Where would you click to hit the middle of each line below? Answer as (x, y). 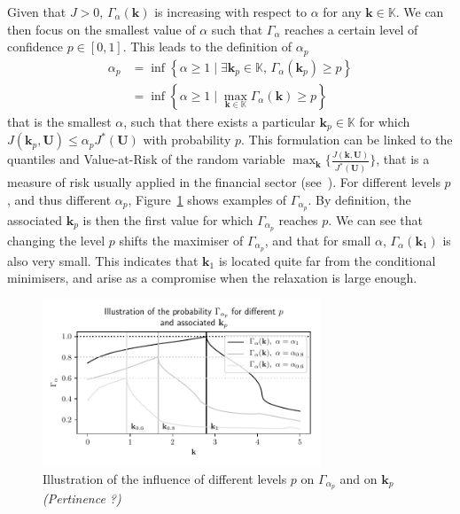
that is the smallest (59, 121)
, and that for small (318, 240)
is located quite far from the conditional (327, 260)
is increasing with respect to (231, 12)
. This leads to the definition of (207, 47)
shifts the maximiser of (181, 240)
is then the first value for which (168, 219)
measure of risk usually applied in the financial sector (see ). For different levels (224, 182)
